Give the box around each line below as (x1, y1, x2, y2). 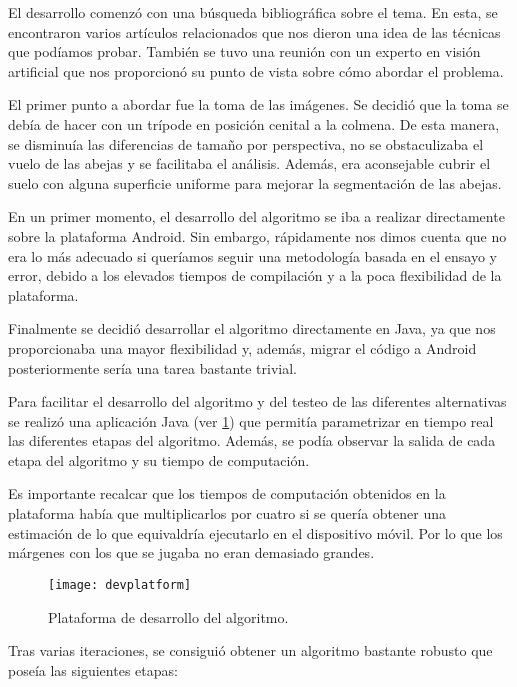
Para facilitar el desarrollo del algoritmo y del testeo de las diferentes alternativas (8, 391, 507, 412)
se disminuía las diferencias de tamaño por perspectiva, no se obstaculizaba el (8, 133, 484, 154)
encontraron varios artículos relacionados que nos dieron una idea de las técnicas (8, 21, 501, 42)
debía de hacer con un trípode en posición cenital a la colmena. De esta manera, (8, 113, 500, 134)
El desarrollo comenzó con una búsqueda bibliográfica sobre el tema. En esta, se (8, 2, 498, 22)
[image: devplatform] (48, 577, 192, 592)
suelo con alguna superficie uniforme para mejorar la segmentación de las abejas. (8, 172, 502, 193)
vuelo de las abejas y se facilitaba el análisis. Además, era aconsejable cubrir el (8, 153, 491, 174)
